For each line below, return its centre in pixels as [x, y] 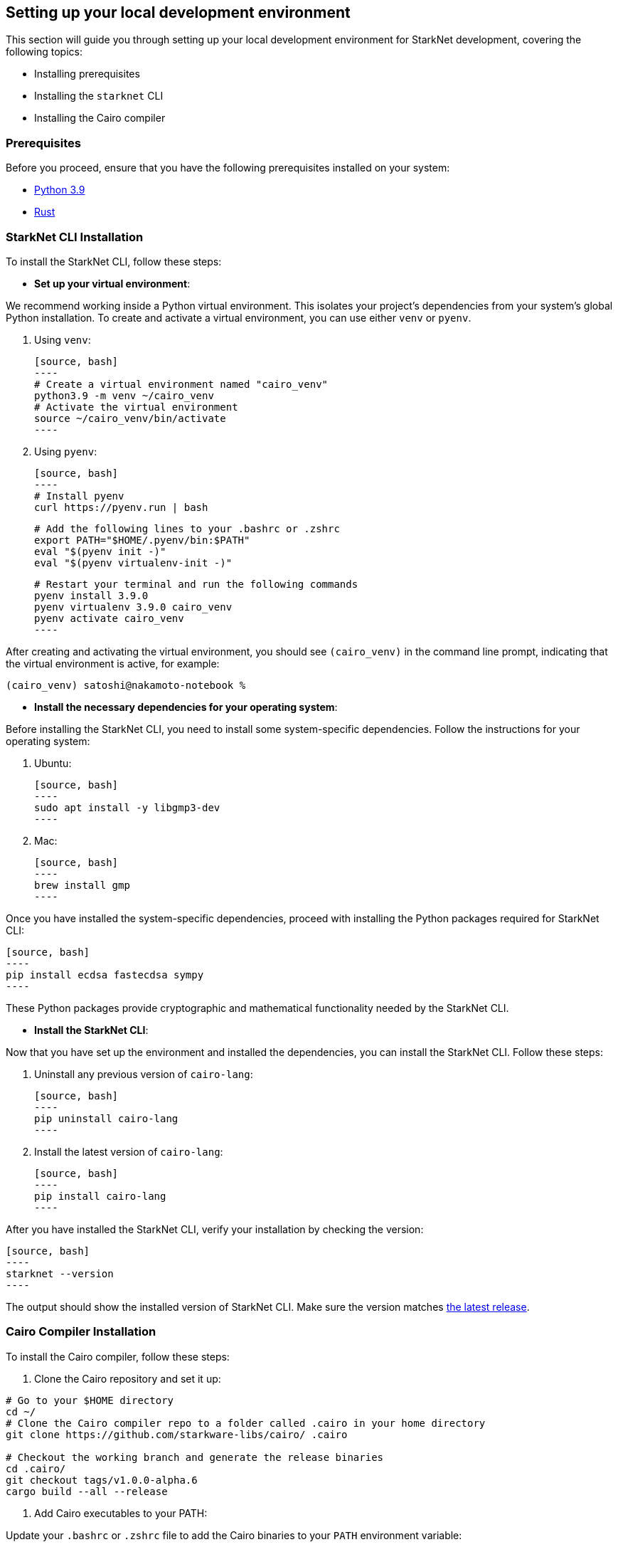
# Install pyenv [79, 496]
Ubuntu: [53, 763]
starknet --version [60, 1273]
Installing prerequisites [87, 74]
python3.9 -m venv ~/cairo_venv [124, 395]
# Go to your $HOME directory [90, 1400]
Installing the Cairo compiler [100, 118]
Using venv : [63, 339]
